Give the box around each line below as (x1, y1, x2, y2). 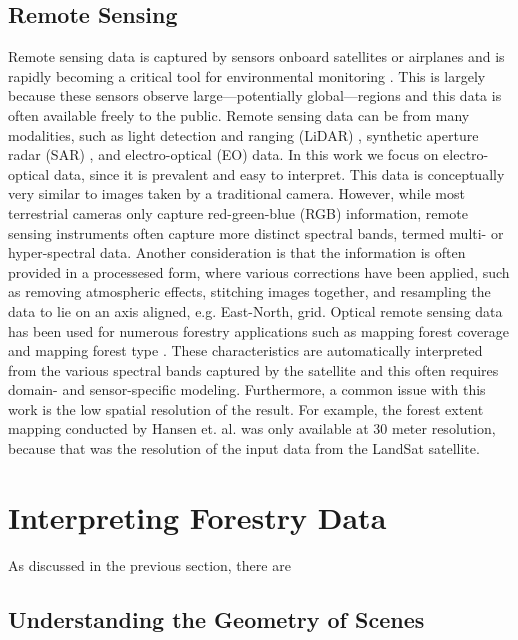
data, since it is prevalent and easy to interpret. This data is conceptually (53, 163, 505, 184)
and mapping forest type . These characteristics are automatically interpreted (8, 340, 483, 361)
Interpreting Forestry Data (8, 496, 387, 537)
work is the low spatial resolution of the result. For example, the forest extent (8, 398, 484, 419)
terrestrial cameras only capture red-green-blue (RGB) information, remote (8, 202, 468, 223)
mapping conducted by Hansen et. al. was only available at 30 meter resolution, (8, 418, 496, 439)
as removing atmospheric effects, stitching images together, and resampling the (8, 281, 491, 302)
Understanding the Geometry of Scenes (8, 603, 425, 634)
